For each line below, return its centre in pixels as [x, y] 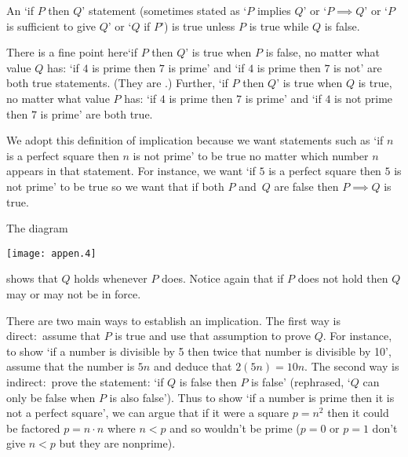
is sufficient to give [51, 26]
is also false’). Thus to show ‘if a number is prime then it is [252, 397]
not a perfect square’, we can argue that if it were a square [148, 413]
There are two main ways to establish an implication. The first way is [173, 320]
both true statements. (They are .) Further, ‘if [117, 83]
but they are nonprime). [117, 443]
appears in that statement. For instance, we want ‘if [131, 171]
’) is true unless [198, 26]
